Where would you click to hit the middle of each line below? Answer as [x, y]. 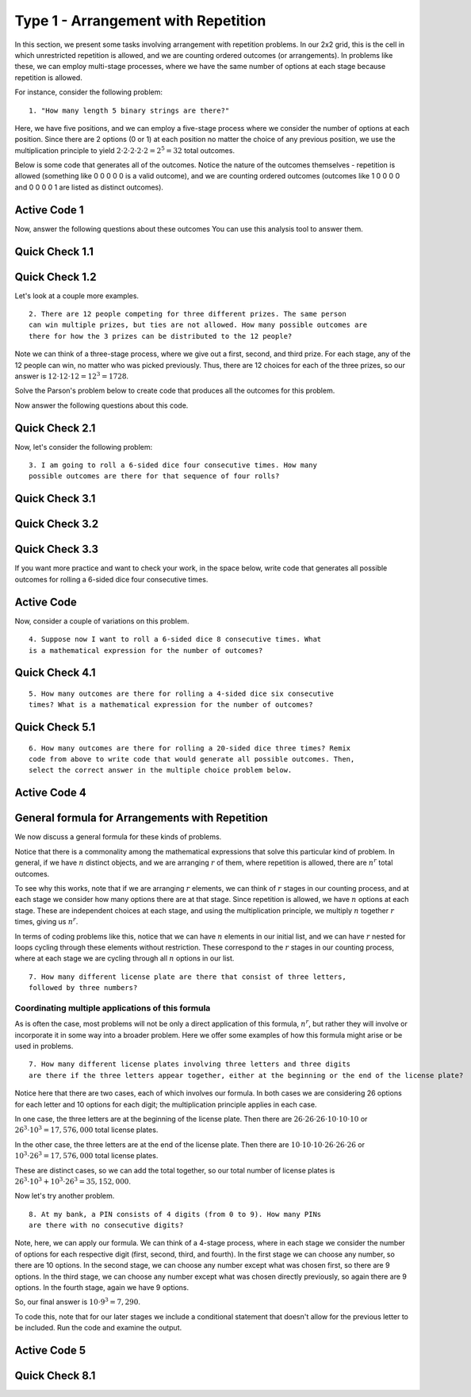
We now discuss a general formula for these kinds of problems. [118, 837]
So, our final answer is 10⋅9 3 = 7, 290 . [77, 1301]
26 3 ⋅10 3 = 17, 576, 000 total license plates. [86, 1129]
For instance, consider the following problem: [88, 92]
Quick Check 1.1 [54, 251]
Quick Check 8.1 [55, 1376]
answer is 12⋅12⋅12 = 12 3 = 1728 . [72, 376]
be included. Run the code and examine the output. [98, 1328]
